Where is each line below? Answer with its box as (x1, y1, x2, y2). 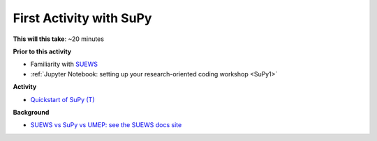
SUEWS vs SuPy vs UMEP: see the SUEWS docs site (30, 121, 182, 129)
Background (13, 108, 50, 116)
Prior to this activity (13, 47, 72, 56)
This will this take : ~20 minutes (13, 35, 105, 43)
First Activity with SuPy (13, 10, 152, 26)
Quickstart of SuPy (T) (30, 95, 95, 103)
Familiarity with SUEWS (30, 60, 98, 69)
